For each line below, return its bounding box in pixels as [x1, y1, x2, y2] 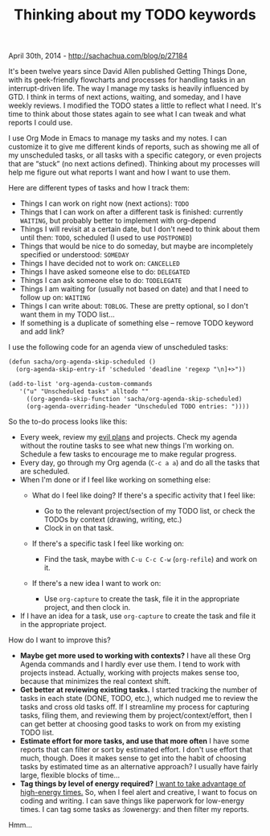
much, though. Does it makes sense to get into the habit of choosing [19, 753, 247, 763]
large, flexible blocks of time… [19, 770, 121, 781]
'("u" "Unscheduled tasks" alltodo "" [18, 387, 149, 395]
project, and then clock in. [43, 603, 131, 613]
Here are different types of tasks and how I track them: [8, 183, 190, 193]
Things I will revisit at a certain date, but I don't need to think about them [19, 224, 260, 234]
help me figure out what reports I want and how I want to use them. [8, 167, 231, 178]
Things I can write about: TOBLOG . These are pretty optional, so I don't [19, 301, 249, 311]
